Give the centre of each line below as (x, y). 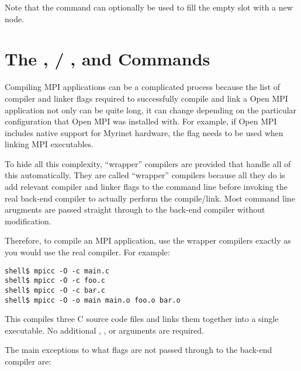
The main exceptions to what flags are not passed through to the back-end (139, 350)
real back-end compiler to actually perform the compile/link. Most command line (150, 198)
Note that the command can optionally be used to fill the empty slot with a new (149, 7)
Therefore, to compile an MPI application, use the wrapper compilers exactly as (148, 240)
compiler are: (28, 361)
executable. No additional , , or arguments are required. (104, 330)
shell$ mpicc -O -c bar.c (55, 290)
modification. (28, 221)
